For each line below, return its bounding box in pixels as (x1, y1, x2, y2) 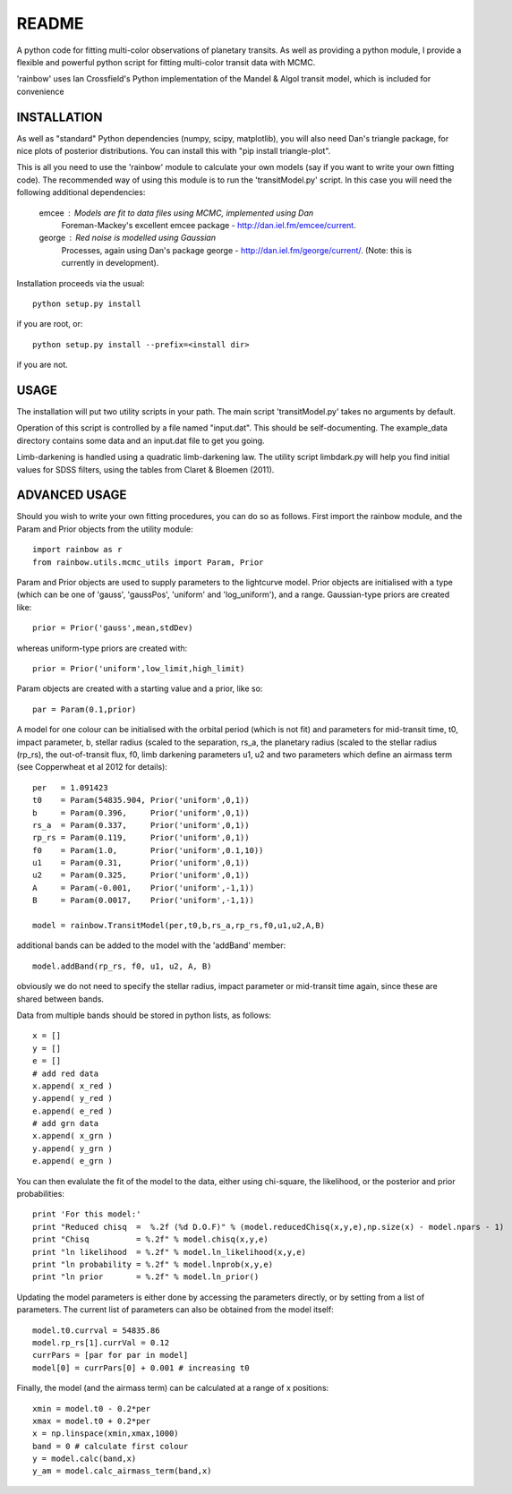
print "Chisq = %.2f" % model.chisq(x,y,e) (32, 1234, 269, 1244)
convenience (16, 86, 64, 97)
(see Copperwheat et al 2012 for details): (16, 762, 167, 773)
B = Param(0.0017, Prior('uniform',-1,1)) (32, 895, 255, 906)
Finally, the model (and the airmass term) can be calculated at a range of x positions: (16, 1383, 329, 1394)
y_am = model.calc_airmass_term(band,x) (32, 1466, 212, 1476)
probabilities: (16, 1189, 64, 1199)
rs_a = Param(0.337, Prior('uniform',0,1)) (32, 820, 250, 830)
